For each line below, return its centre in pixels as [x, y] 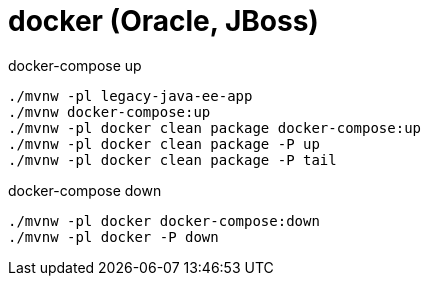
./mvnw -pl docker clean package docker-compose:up [215, 127]
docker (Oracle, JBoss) [163, 21]
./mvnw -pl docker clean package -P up [164, 143]
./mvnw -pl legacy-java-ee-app [130, 95]
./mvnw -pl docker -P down [113, 236]
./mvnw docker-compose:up [109, 111]
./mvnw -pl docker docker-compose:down [164, 220]
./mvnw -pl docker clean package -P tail [172, 159]
